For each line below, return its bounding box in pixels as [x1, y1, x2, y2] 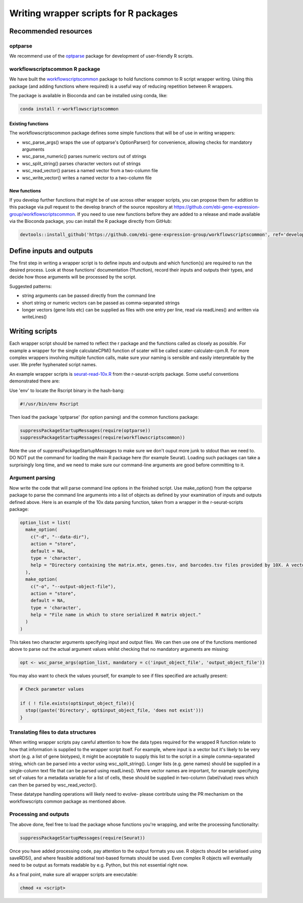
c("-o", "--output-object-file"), [30, 583, 116, 590]
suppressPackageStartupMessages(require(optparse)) [20, 427, 151, 433]
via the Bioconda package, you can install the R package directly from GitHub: [9, 218, 172, 224]
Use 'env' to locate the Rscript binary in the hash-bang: [9, 387, 125, 394]
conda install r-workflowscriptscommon [20, 106, 119, 112]
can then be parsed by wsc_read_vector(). [9, 781, 97, 788]
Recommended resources [9, 27, 93, 35]
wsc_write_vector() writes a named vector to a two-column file [22, 175, 152, 181]
